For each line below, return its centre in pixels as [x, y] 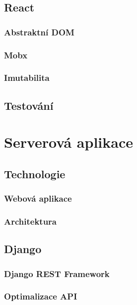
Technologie [35, 173]
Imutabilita [27, 78]
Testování [29, 105]
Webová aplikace [38, 198]
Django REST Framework [57, 273]
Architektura [31, 221]
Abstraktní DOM [39, 32]
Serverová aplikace [68, 142]
